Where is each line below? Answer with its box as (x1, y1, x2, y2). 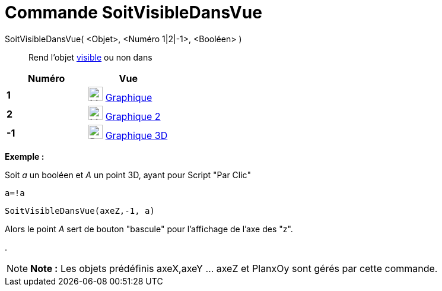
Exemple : (5, 151, 44, 162)
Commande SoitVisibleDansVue (5, 2, 262, 23)
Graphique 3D (105, 129, 168, 141)
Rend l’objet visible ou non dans (28, 52, 152, 62)
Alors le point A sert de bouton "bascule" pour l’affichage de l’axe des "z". (5, 223, 293, 234)
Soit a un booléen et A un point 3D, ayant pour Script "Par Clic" (5, 169, 251, 180)
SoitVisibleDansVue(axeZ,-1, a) (5, 205, 155, 216)
